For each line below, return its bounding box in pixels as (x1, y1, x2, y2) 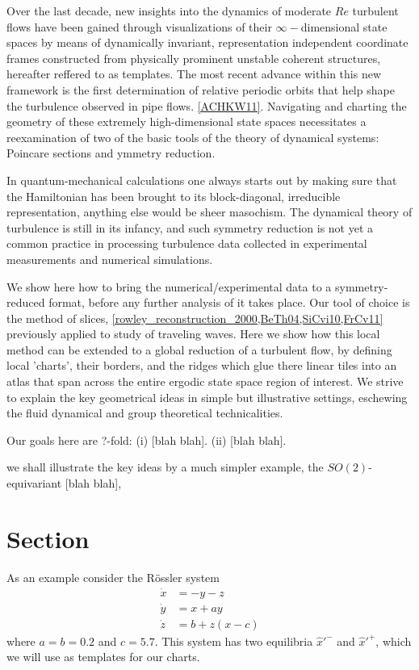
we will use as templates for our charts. (6, 648, 200, 665)
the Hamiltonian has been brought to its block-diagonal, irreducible (6, 187, 341, 204)
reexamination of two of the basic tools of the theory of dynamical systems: (6, 128, 379, 145)
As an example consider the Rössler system (6, 568, 220, 585)
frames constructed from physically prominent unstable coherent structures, (6, 49, 381, 66)
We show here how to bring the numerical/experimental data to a (6, 278, 332, 295)
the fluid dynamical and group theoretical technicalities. (6, 404, 283, 421)
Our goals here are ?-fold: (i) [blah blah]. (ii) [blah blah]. (6, 431, 287, 448)
